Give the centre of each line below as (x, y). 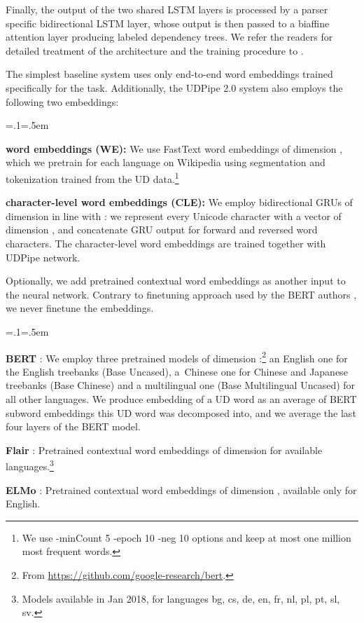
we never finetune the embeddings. (80, 308)
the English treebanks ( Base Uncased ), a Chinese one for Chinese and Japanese (177, 371)
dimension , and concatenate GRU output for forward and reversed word (162, 230)
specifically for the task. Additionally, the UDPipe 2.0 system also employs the (174, 87)
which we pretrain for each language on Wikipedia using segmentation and (166, 162)
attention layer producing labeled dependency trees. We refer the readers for (169, 37)
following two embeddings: (62, 101)
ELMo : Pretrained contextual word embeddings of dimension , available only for (181, 489)
